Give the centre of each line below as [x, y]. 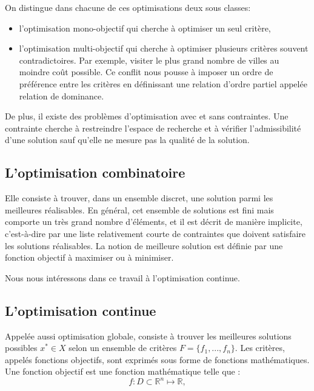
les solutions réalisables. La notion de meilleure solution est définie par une [144, 245]
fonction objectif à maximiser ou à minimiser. [89, 257]
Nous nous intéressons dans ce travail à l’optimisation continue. [122, 277]
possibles [21, 348]
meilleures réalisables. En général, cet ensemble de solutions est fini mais [139, 209]
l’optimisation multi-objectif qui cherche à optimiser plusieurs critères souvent [164, 48]
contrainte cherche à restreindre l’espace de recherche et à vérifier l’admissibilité [153, 128]
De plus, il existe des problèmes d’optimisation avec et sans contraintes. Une [147, 116]
